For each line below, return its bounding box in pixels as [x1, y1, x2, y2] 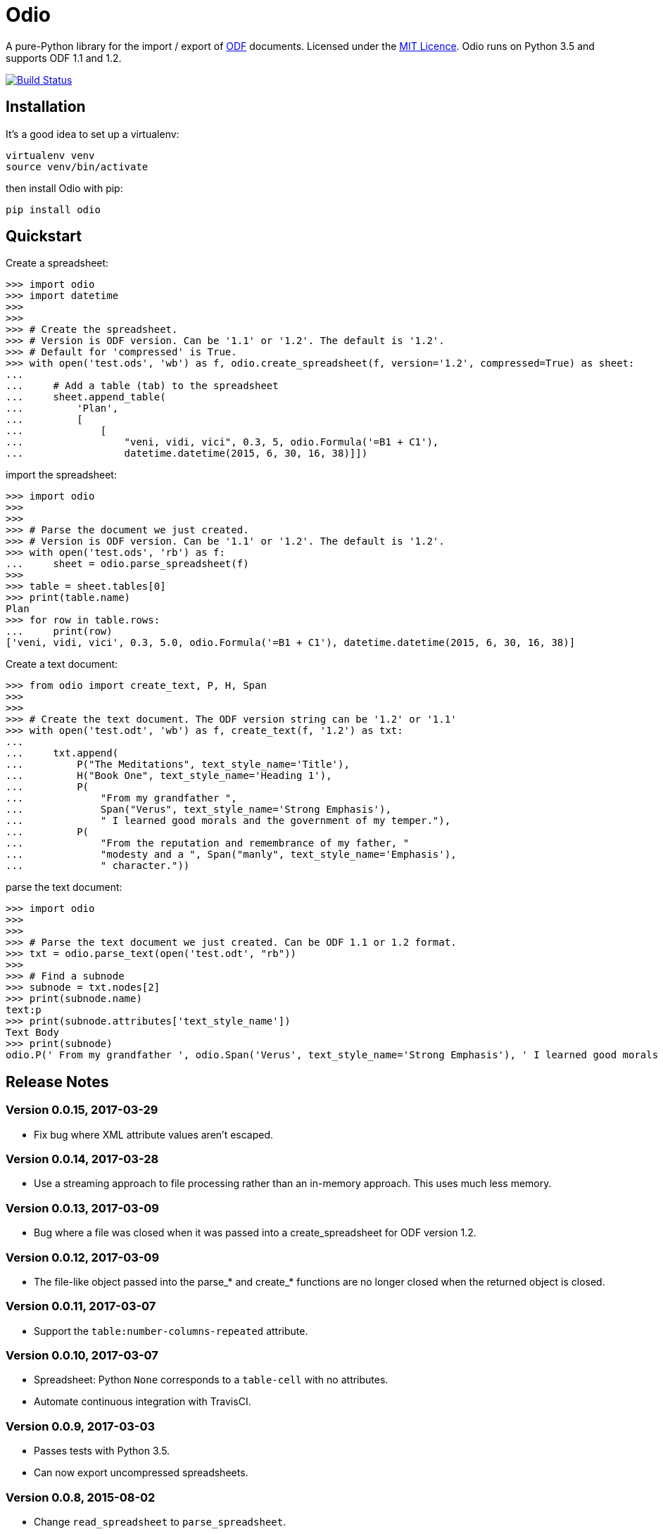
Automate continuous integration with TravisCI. [34, 1395, 251, 1408]
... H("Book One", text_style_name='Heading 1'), [6, 770, 332, 782]
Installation [6, 98, 86, 116]
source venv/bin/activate [6, 160, 149, 172]
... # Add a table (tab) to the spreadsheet [6, 380, 279, 392]
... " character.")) [6, 860, 190, 872]
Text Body [6, 1027, 59, 1039]
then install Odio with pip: [6, 182, 123, 194]
